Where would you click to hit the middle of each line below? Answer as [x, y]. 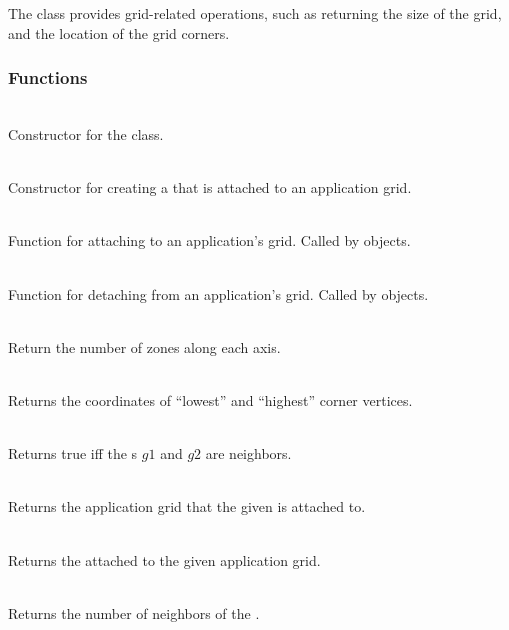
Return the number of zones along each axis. [144, 346]
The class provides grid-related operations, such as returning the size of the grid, [255, 13]
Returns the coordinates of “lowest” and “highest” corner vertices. [210, 399]
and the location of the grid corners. [119, 32]
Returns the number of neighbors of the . [134, 612]
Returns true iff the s [73, 453]
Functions [48, 77]
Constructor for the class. [86, 134]
